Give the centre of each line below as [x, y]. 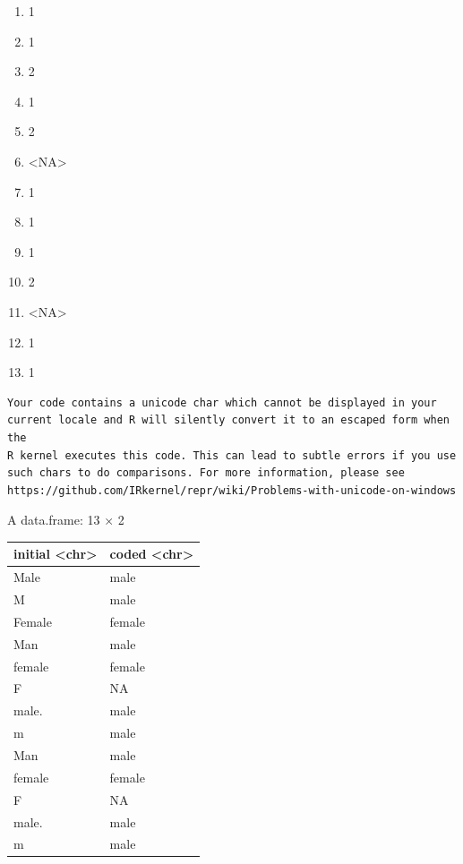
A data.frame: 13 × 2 [66, 520]
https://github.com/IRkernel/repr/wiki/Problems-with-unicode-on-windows [232, 490]
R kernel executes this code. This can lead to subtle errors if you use [232, 455]
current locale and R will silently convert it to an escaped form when [228, 420]
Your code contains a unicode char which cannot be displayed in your [222, 402]
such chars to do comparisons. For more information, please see [206, 473]
